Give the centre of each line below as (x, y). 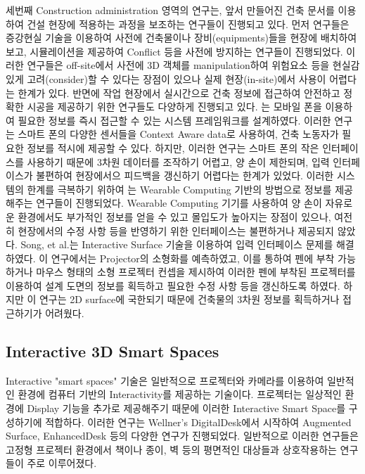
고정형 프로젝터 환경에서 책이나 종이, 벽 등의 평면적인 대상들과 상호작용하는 (171, 449)
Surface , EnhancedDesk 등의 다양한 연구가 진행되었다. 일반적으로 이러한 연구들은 (182, 436)
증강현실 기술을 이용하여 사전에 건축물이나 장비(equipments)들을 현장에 (162, 38)
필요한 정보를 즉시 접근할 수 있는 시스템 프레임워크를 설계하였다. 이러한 (174, 120)
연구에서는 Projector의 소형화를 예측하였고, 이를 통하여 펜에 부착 (193, 258)
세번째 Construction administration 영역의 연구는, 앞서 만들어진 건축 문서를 (170, 10)
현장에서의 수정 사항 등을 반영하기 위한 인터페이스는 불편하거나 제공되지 (176, 230)
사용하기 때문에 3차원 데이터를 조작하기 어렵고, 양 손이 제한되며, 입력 (178, 161)
